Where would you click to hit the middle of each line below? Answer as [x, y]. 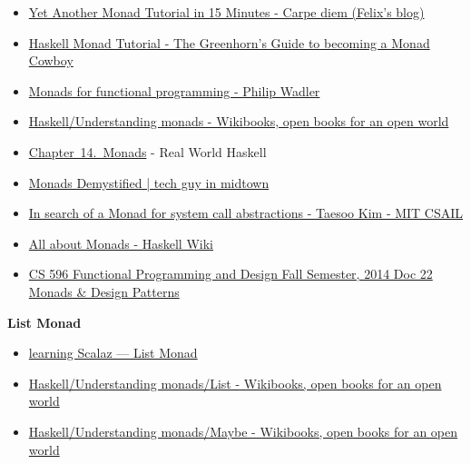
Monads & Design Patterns [104, 291]
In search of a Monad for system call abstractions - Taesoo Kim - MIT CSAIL [246, 213]
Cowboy [51, 60]
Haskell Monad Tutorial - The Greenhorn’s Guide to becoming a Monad [229, 42]
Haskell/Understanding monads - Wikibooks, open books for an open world [239, 121]
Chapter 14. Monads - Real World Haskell [147, 151]
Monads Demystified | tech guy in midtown [149, 182]
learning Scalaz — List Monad [113, 353]
